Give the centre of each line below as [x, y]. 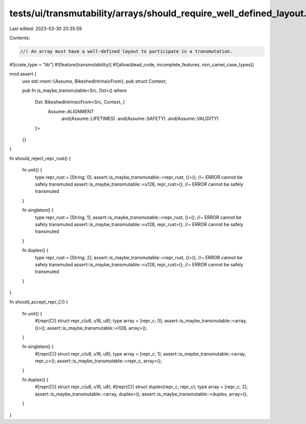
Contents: [20, 38]
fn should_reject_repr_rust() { [40, 158]
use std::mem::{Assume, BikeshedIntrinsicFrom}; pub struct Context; [94, 81]
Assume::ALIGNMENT [71, 111]
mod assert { [23, 74]
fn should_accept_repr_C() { [39, 302]
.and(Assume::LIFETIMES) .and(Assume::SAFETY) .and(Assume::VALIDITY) [139, 119]
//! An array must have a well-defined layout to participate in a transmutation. [126, 51]
